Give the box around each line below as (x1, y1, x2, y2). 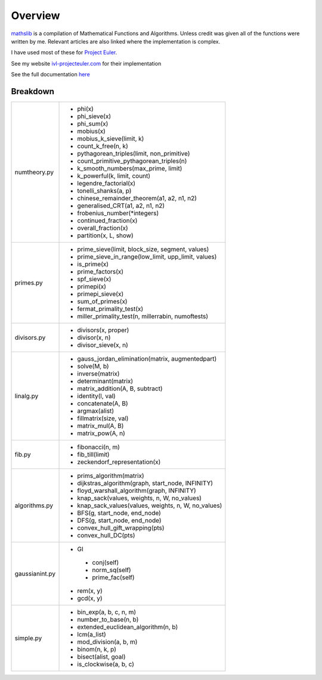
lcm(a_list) (77, 631, 107, 639)
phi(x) (77, 105, 94, 113)
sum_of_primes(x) (77, 297, 128, 306)
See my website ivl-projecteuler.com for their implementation (11, 60, 162, 67)
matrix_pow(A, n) (77, 429, 125, 437)
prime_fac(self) (92, 573, 135, 582)
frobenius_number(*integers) (77, 209, 159, 218)
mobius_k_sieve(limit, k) (77, 135, 144, 143)
